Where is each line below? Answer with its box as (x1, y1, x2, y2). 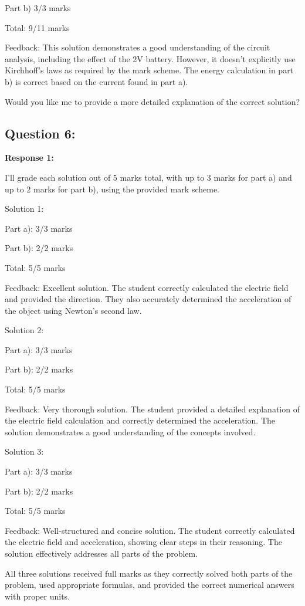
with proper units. (5, 590, 70, 602)
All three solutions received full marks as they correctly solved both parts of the (5, 567, 293, 579)
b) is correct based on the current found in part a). (5, 75, 188, 87)
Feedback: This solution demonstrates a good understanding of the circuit (5, 41, 270, 53)
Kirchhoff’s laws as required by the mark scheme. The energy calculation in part (5, 64, 294, 76)
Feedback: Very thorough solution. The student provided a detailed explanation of (5, 402, 300, 415)
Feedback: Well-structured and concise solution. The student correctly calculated (5, 524, 295, 536)
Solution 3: (5, 445, 44, 458)
